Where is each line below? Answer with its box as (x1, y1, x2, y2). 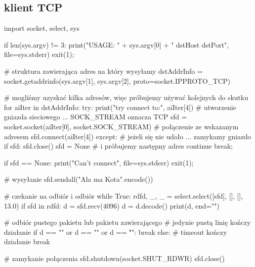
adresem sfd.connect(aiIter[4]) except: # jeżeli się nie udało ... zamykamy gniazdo (4, 131, 252, 141)
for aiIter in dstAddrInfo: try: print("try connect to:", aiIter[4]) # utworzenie (4, 102, 236, 112)
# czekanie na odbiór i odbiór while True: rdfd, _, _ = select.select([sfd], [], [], (4, 190, 243, 201)
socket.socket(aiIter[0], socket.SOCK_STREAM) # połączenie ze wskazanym (4, 121, 239, 131)
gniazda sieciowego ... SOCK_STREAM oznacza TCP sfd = (4, 111, 187, 122)
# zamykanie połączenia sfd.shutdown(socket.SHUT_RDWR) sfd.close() (4, 253, 225, 263)
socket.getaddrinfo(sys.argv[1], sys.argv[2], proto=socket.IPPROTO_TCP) (4, 75, 230, 86)
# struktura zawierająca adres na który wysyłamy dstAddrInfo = (4, 65, 203, 76)
